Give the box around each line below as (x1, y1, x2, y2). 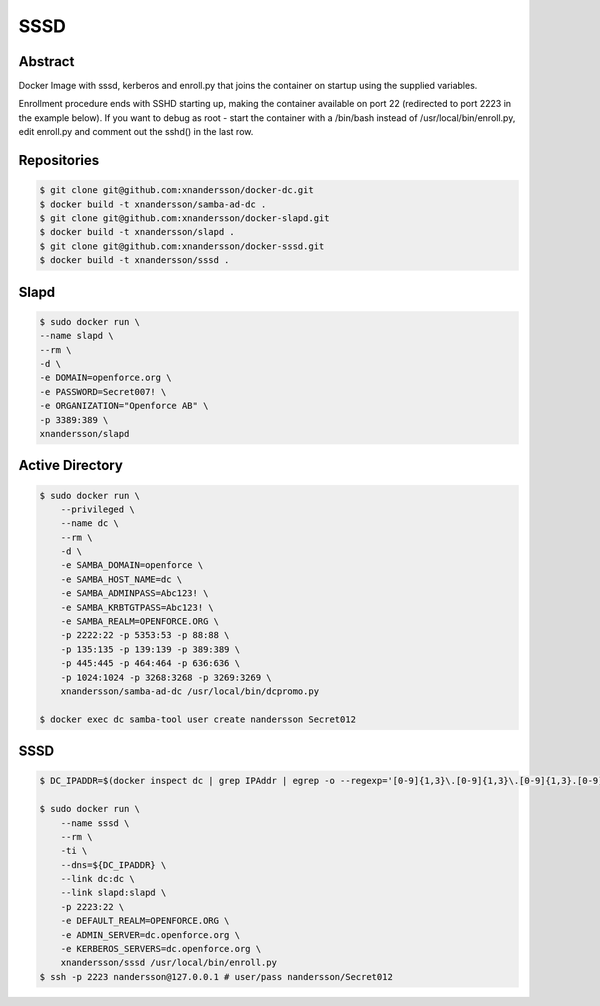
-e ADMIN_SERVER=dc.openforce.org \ (60, 929, 240, 940)
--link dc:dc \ (60, 873, 135, 885)
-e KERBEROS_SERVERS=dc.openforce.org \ (60, 943, 262, 955)
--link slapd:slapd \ (60, 887, 167, 899)
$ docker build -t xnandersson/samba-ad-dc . (39, 198, 267, 210)
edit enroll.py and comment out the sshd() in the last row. (18, 126, 254, 138)
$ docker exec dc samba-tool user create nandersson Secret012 (39, 713, 357, 725)
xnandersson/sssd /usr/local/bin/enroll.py (60, 957, 277, 969)
